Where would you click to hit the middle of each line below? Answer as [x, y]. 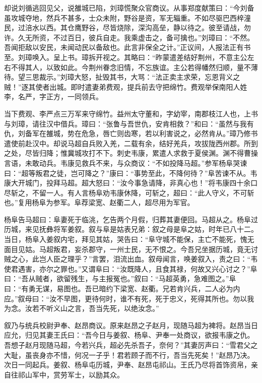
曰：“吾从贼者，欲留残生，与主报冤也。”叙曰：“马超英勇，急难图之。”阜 [120, 278]
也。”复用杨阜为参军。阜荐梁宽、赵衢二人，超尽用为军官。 [99, 202]
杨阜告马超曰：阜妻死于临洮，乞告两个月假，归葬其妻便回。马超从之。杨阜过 [131, 219]
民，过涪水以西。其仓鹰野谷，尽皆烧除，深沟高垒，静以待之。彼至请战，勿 [127, 27]
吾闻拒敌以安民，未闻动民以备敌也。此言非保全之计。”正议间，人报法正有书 [127, 47]
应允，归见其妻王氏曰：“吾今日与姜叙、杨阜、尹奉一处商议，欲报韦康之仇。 [129, 335]
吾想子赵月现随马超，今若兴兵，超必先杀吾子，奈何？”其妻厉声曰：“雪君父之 [131, 345]
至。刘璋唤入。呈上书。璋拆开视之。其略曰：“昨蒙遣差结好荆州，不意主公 [126, 57]
